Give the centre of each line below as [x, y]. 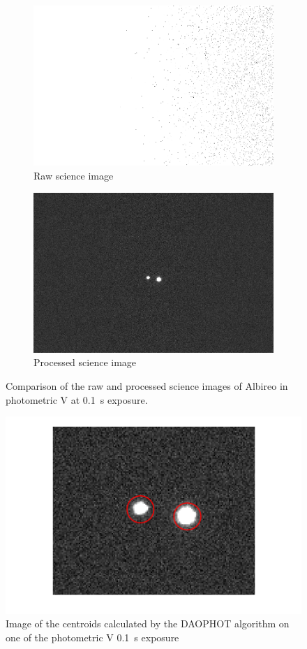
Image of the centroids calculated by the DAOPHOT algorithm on [148, 624]
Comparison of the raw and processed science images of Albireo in [147, 386]
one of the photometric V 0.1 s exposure [92, 637]
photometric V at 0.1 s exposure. [77, 399]
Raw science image [74, 175]
